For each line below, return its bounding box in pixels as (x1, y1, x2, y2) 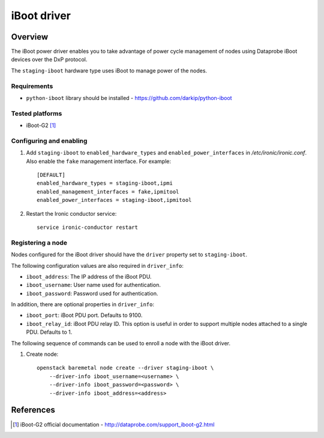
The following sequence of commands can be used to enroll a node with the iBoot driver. (11, 339, 231, 347)
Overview (11, 32, 49, 42)
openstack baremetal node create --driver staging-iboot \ (37, 364, 214, 371)
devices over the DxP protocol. (11, 56, 88, 63)
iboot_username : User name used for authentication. (26, 282, 161, 289)
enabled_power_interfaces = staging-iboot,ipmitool (37, 197, 192, 204)
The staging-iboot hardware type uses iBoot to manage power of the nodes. (11, 67, 207, 74)
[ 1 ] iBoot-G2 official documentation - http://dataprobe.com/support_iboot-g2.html (13, 421, 215, 428)
